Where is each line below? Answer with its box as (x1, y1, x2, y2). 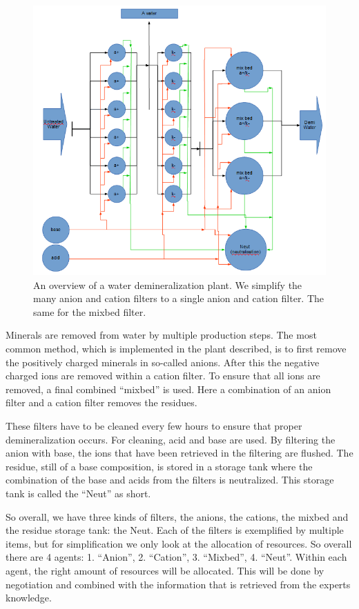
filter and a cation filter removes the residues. (6, 395, 197, 410)
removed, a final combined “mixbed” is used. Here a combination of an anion (6, 381, 331, 396)
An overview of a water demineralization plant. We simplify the (33, 277, 302, 292)
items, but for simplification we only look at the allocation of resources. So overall (6, 536, 352, 550)
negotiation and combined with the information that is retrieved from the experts (6, 577, 351, 591)
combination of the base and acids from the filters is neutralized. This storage (6, 472, 334, 487)
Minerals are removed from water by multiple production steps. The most (6, 328, 317, 342)
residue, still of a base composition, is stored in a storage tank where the (6, 459, 313, 473)
